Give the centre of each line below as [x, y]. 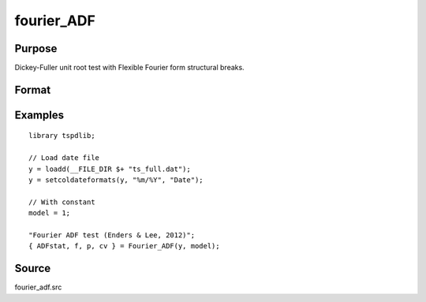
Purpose [36, 48]
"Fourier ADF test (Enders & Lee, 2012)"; [112, 235]
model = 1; [50, 213]
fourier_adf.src [38, 287]
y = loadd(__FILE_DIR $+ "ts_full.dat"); [110, 169]
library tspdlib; [62, 136]
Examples [39, 115]
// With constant [62, 202]
